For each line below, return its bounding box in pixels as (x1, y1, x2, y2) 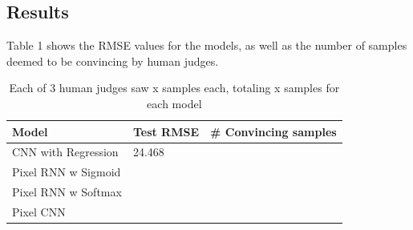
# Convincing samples (210, 123, 337, 139)
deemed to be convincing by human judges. (6, 52, 219, 69)
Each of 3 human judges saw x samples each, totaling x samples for (9, 79, 340, 96)
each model (147, 95, 202, 111)
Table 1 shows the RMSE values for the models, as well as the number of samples (6, 37, 407, 54)
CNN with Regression (12, 143, 119, 160)
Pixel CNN (12, 203, 66, 220)
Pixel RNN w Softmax (12, 184, 122, 200)
